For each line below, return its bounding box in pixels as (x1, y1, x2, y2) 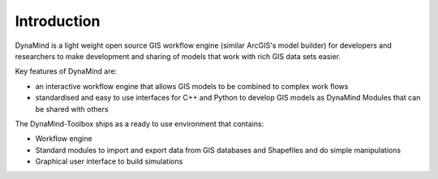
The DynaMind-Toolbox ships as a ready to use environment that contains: (15, 118, 264, 129)
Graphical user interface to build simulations (35, 156, 183, 166)
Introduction (15, 12, 101, 30)
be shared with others (35, 104, 109, 113)
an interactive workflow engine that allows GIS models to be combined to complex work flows (35, 81, 349, 91)
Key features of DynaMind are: (15, 66, 118, 76)
